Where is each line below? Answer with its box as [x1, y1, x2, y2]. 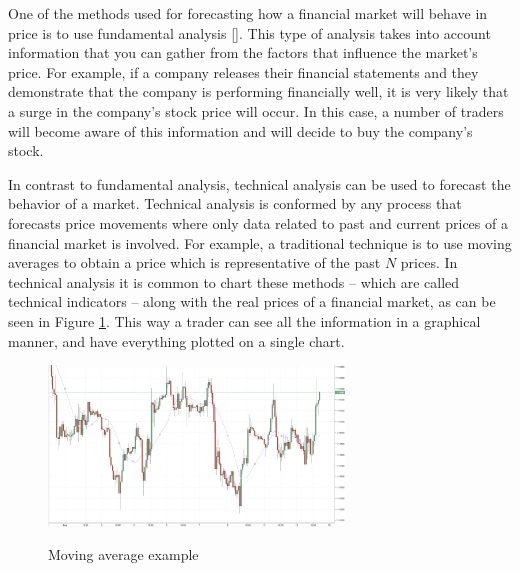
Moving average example [48, 544, 199, 565]
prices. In [400, 252, 458, 273]
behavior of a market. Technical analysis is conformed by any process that [8, 193, 462, 214]
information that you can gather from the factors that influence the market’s [8, 42, 478, 63]
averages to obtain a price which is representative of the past [8, 252, 381, 273]
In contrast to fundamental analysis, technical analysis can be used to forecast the [8, 173, 511, 194]
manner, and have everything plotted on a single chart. [8, 330, 345, 351]
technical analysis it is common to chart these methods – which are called [8, 271, 460, 292]
